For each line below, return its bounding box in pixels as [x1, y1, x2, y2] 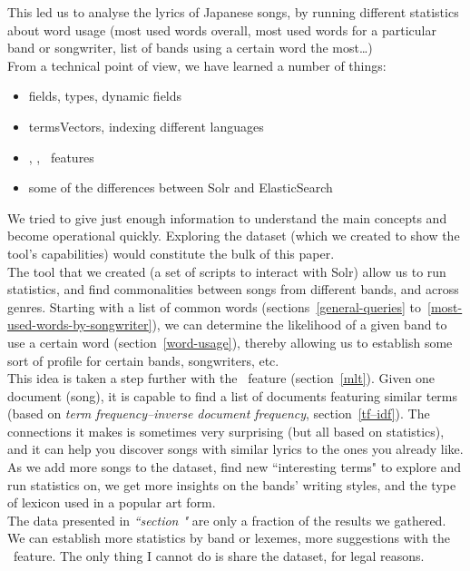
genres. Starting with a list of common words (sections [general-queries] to [7, 297, 422, 316]
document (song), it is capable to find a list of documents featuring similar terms [7, 386, 458, 405]
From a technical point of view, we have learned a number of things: [7, 55, 387, 74]
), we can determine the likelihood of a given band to [152, 315, 447, 334]
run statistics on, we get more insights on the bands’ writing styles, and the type [7, 475, 456, 494]
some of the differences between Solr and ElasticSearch [28, 178, 333, 197]
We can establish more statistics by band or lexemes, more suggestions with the [7, 528, 451, 547]
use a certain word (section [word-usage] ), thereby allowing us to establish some [7, 332, 453, 351]
